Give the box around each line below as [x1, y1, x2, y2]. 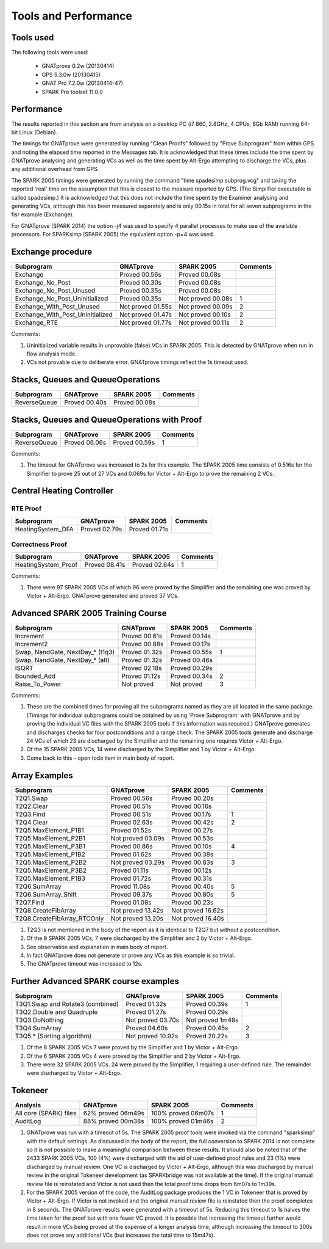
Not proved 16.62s [171, 906, 224, 914]
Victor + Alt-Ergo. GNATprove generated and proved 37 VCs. [26, 592, 179, 600]
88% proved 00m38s [83, 1117, 144, 1126]
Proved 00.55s [170, 648, 213, 657]
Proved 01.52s [110, 826, 152, 834]
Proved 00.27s [171, 826, 213, 834]
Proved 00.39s [186, 1000, 228, 1008]
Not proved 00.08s [179, 294, 233, 303]
